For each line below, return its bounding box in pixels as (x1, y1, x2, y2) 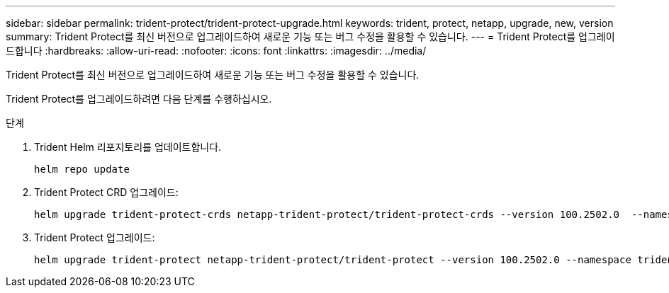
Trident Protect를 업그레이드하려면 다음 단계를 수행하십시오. (6, 93, 272, 105)
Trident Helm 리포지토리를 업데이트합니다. (34, 141, 222, 153)
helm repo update (34, 163, 130, 175)
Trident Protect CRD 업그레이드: (34, 186, 179, 198)
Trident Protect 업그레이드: (34, 231, 155, 243)
